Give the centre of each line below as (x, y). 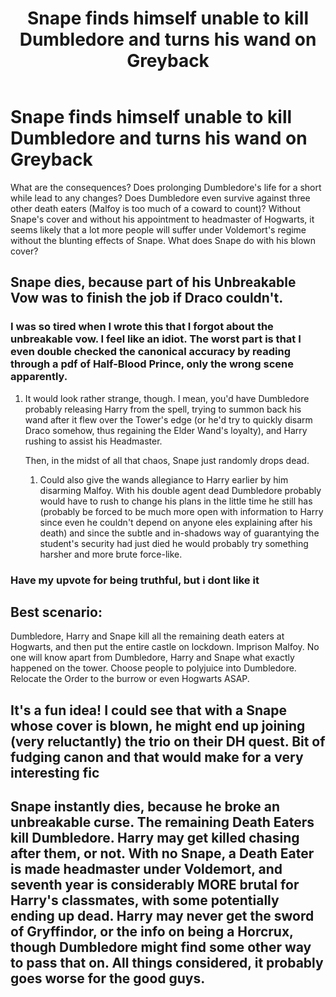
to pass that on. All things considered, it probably (167, 963)
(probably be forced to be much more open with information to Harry (181, 511)
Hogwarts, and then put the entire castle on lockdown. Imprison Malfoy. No (165, 647)
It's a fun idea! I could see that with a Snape (148, 710)
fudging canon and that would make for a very (157, 757)
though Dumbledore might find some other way (161, 947)
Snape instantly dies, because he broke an (145, 807)
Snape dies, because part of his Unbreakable (153, 282)
